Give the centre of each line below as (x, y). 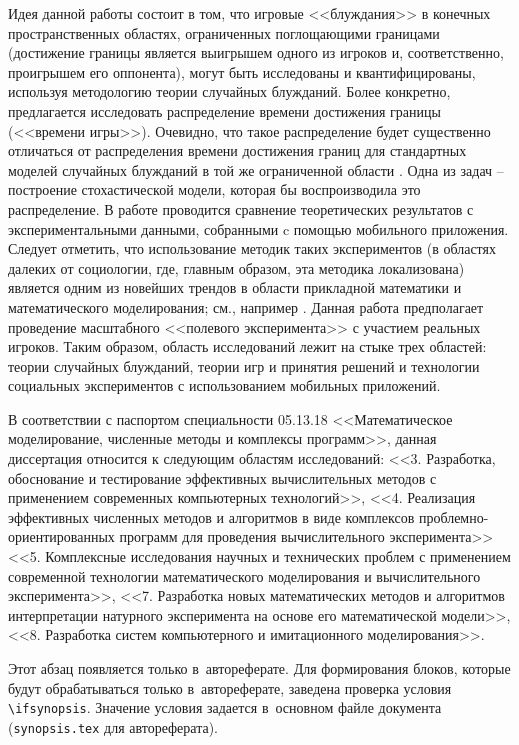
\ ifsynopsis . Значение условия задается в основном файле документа (225, 707)
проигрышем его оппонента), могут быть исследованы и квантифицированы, (242, 71)
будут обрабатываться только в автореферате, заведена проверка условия (230, 687)
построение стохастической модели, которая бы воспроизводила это (214, 189)
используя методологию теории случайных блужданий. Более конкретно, (229, 91)
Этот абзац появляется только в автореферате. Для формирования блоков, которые (259, 668)
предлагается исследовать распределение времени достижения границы (224, 110)
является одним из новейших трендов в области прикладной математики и (235, 287)
